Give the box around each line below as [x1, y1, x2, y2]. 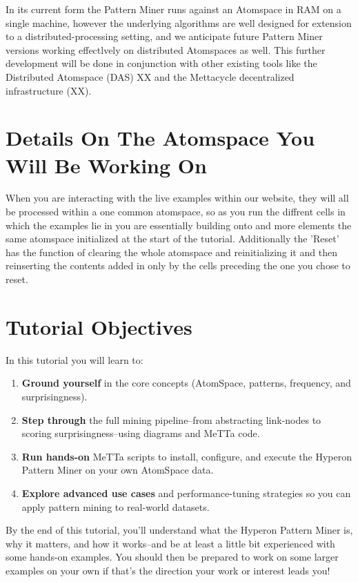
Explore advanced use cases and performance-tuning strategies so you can [21, 485, 351, 500]
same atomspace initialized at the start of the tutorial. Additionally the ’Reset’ [6, 231, 339, 246]
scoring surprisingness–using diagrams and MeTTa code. [21, 426, 260, 440]
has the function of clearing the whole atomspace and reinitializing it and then [6, 244, 337, 259]
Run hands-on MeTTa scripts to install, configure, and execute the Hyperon [21, 449, 352, 463]
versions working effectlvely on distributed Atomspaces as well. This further [6, 42, 326, 57]
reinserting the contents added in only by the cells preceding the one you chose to [6, 258, 350, 273]
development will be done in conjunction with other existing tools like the [6, 56, 317, 70]
